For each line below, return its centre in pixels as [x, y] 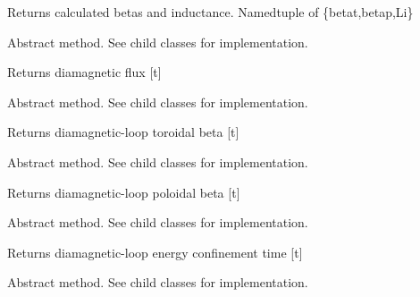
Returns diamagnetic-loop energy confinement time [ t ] [155, 252]
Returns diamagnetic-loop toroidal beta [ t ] [123, 132]
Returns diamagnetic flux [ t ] [84, 72]
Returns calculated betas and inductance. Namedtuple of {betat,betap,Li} [210, 12]
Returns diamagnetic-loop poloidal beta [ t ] [124, 192]
